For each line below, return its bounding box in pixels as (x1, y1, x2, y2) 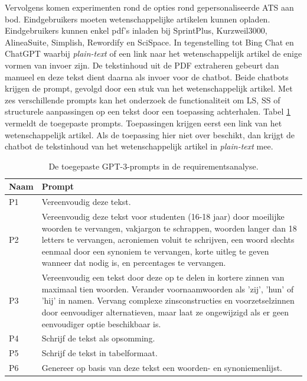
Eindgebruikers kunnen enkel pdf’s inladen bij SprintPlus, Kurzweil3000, (5, 24, 267, 37)
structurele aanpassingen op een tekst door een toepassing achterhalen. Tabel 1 (5, 105, 290, 118)
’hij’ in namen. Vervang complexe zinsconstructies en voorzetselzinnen (41, 294, 295, 307)
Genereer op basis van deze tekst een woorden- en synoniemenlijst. (41, 362, 283, 374)
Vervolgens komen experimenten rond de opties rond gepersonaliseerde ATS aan (5, 1, 294, 13)
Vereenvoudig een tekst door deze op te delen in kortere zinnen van (41, 271, 285, 284)
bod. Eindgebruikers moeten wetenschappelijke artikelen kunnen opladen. (5, 12, 270, 25)
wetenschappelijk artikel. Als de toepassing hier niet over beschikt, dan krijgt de (5, 128, 295, 141)
